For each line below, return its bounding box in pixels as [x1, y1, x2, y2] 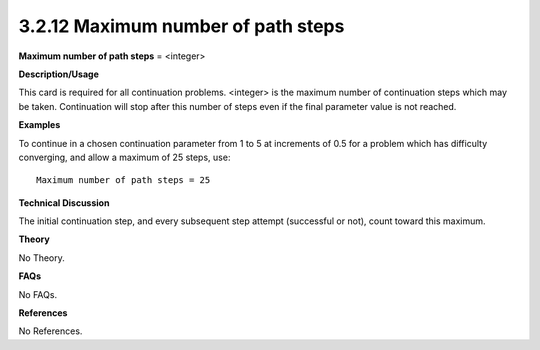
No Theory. [18, 251, 65, 264]
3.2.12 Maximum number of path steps [18, 15, 345, 37]
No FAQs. [18, 288, 58, 300]
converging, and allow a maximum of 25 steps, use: [18, 151, 231, 163]
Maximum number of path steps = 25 [36, 175, 211, 186]
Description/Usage [18, 68, 99, 80]
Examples [18, 119, 61, 131]
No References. [18, 325, 83, 337]
